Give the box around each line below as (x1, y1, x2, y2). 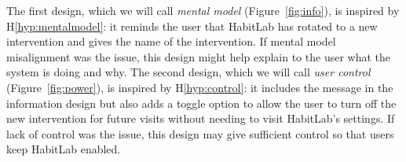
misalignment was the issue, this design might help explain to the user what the (6, 48, 390, 64)
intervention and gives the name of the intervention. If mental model (6, 33, 336, 50)
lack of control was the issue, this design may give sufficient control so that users (6, 125, 394, 142)
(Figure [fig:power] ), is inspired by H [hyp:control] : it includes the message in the (6, 79, 393, 95)
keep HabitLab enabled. (6, 141, 121, 157)
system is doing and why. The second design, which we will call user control (6, 64, 371, 80)
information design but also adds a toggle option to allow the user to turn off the (6, 94, 397, 111)
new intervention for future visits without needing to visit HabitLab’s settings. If (6, 110, 395, 127)
